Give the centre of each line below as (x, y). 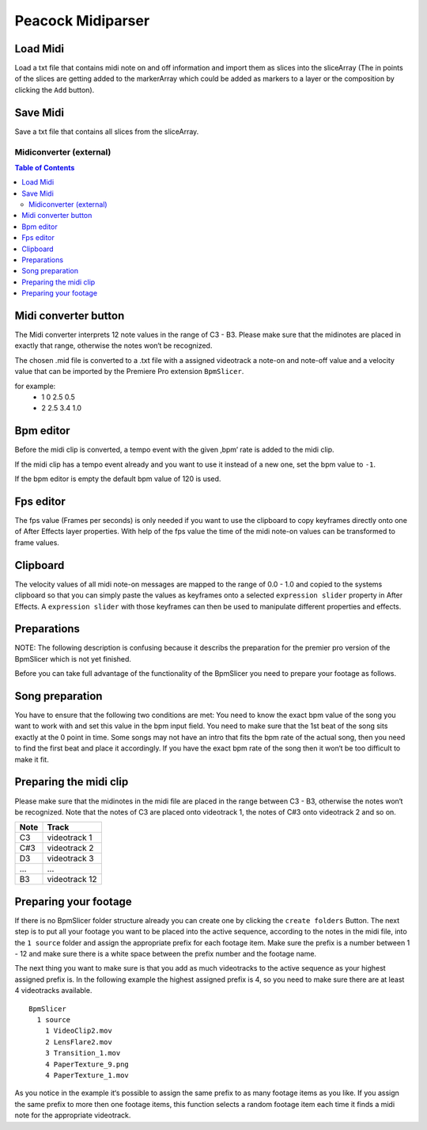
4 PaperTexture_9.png (87, 1064)
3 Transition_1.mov (83, 1053)
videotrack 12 (72, 880)
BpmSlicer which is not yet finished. (73, 659)
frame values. (37, 542)
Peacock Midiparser (82, 21)
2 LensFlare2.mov (78, 1042)
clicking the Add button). (55, 90)
